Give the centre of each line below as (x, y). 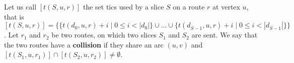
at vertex (226, 6)
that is (14, 16)
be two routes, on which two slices (104, 35)
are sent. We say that (225, 35)
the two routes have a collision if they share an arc (84, 44)
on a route (189, 6)
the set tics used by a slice (123, 6)
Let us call (20, 6)
